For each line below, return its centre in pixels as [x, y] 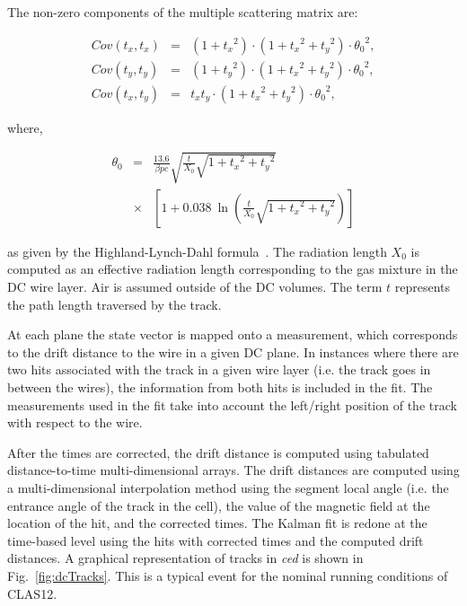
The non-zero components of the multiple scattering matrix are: [183, 12]
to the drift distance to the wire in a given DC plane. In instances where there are [233, 351]
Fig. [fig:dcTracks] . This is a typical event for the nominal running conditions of [228, 575]
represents [423, 287]
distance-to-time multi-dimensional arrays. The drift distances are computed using [233, 470]
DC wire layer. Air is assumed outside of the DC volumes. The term [195, 287]
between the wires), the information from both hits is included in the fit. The [220, 387]
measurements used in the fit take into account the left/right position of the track [232, 404]
